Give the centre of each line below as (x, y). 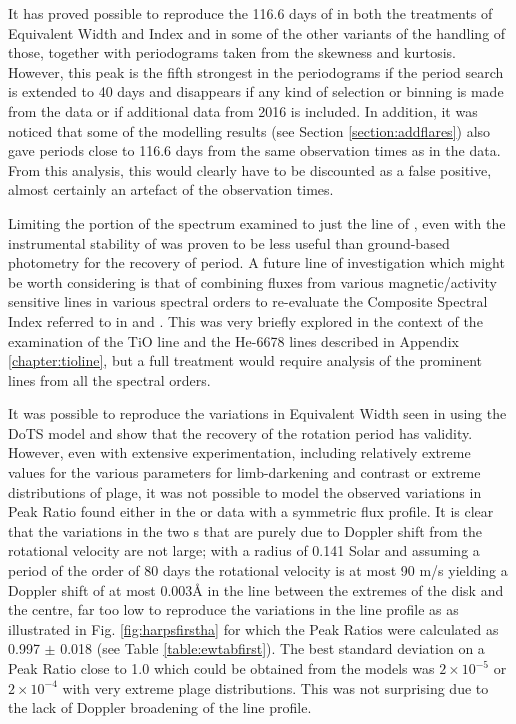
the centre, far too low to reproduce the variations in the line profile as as (233, 609)
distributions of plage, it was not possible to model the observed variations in (245, 491)
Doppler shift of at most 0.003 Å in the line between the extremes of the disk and (256, 589)
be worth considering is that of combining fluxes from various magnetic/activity (252, 281)
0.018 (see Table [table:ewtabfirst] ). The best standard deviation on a (272, 648)
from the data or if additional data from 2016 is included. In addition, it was (243, 110)
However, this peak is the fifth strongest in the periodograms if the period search (256, 71)
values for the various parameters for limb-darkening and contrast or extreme (244, 472)
